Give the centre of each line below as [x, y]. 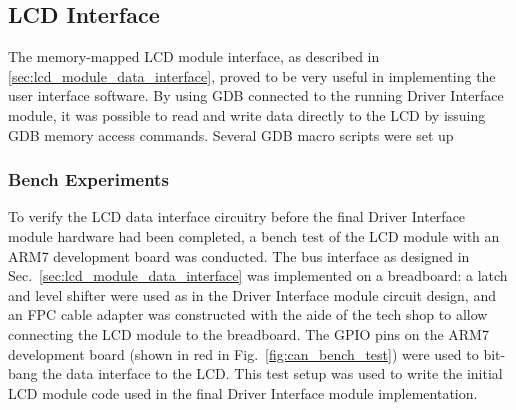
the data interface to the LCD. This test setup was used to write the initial [272, 373]
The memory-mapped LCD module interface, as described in [194, 56]
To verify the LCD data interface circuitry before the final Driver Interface [237, 216]
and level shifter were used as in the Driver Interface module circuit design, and [252, 294]
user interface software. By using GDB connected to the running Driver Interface [256, 95]
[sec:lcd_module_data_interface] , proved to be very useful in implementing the [252, 75]
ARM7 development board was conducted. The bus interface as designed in [239, 255]
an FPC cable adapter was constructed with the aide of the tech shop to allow [248, 314]
